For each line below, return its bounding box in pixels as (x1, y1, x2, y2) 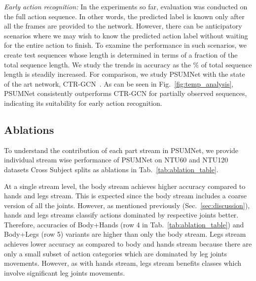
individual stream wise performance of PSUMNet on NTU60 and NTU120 (4, 155, 228, 165)
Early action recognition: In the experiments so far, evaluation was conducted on (4, 1, 248, 11)
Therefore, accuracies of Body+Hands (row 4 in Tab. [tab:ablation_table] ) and (4, 219, 244, 229)
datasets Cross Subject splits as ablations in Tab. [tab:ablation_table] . (4, 164, 219, 174)
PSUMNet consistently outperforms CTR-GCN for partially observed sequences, (4, 88, 247, 98)
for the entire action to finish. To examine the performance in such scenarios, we (4, 40, 247, 50)
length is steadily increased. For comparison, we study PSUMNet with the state (4, 69, 245, 79)
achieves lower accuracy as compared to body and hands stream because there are (4, 239, 252, 249)
